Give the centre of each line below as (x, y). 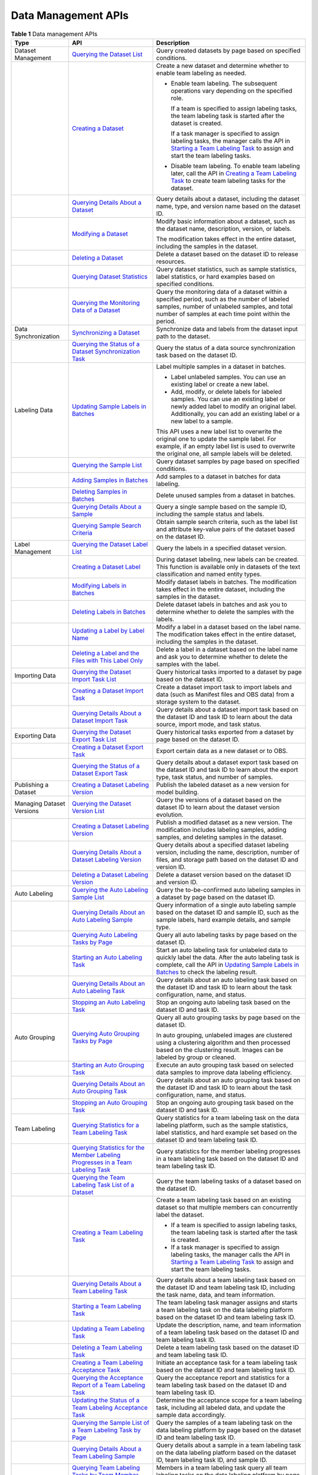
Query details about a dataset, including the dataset (228, 199)
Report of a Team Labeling (108, 1385)
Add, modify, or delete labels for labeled (226, 391)
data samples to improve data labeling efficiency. (224, 1072)
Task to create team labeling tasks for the (228, 181)
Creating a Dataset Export (107, 747)
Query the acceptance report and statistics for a (223, 1378)
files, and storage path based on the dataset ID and (227, 860)
